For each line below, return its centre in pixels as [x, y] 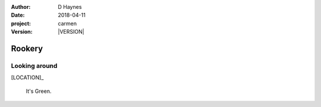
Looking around [34, 66]
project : [21, 23]
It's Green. [39, 91]
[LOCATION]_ [27, 77]
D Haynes [70, 7]
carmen [67, 23]
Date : [18, 15]
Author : [21, 7]
